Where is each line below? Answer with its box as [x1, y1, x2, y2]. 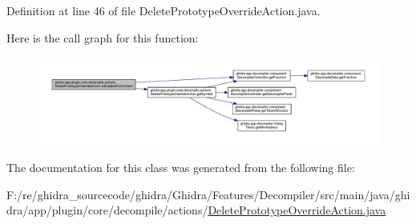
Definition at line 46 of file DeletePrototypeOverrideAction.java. [6, 2, 321, 18]
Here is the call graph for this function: [6, 29, 199, 46]
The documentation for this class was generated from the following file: [6, 158, 355, 175]
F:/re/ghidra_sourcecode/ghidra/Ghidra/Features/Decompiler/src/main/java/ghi [6, 186, 410, 202]
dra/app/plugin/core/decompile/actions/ [6, 202, 208, 218]
